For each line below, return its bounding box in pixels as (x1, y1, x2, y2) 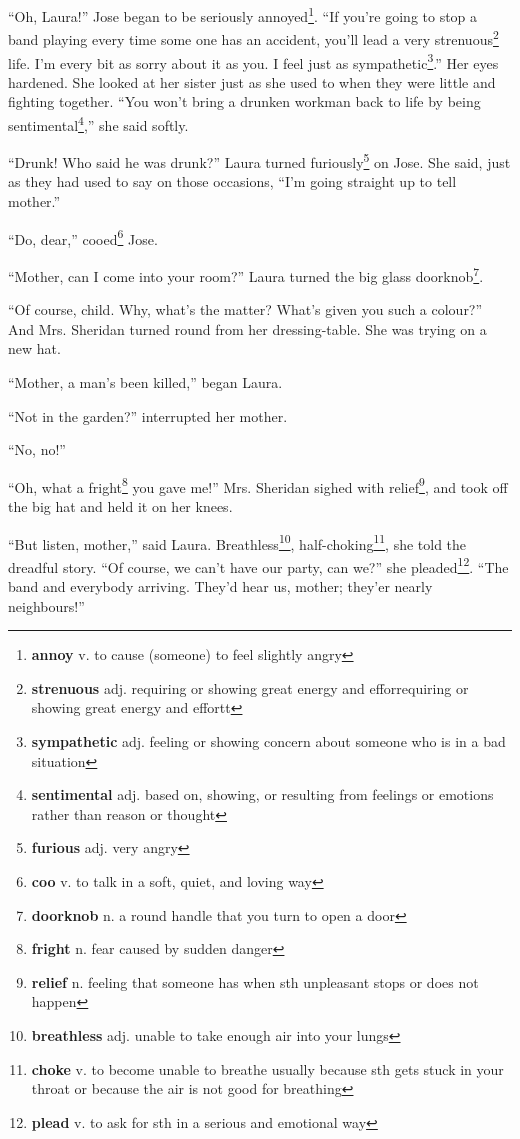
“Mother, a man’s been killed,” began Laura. (8, 371, 283, 392)
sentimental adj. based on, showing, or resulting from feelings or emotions (31, 784, 494, 805)
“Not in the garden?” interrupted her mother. (8, 405, 288, 426)
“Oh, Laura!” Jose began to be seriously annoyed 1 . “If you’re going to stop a (8, 3, 478, 26)
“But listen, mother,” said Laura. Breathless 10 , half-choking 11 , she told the (8, 530, 467, 554)
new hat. (8, 338, 61, 359)
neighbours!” (8, 595, 85, 616)
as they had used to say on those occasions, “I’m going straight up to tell (8, 171, 457, 192)
